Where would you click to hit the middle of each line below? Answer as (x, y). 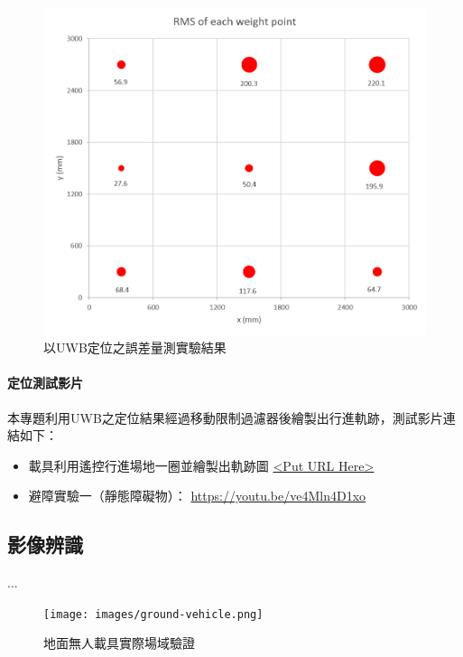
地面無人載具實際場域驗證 (119, 643)
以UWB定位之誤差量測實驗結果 (135, 347)
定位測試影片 (45, 383)
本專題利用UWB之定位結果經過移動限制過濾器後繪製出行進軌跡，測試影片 (225, 417)
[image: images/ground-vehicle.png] (153, 614)
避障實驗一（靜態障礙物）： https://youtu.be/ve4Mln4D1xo (197, 496)
